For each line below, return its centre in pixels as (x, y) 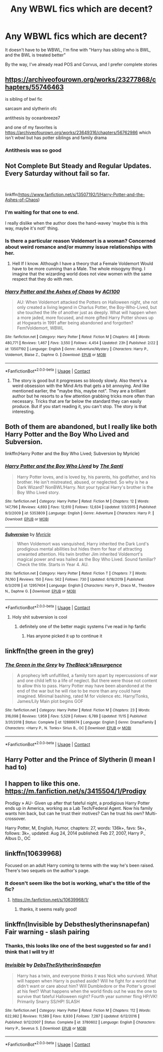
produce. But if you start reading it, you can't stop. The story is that (79, 406)
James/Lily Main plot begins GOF (50, 701)
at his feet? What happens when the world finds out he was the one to (87, 991)
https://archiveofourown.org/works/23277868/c (81, 80)
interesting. (23, 411)
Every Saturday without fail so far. (57, 174)
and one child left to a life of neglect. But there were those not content (87, 681)
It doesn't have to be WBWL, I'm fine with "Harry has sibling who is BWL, (78, 50)
